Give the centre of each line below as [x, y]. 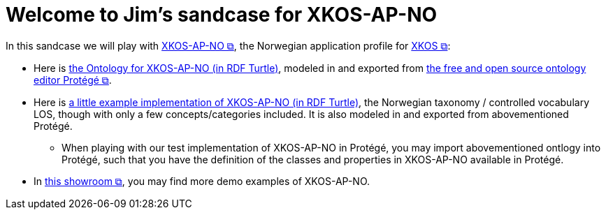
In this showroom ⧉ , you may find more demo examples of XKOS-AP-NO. [202, 181]
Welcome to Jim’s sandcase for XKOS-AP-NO [222, 15]
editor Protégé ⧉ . [73, 80]
